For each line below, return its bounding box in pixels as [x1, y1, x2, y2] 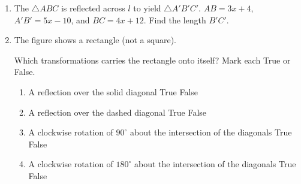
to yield [133, 2, 161, 14]
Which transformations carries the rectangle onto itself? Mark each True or [14, 53, 291, 66]
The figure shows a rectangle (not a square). [14, 34, 177, 46]
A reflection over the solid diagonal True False [28, 85, 198, 98]
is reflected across [61, 2, 125, 14]
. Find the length [143, 13, 206, 26]
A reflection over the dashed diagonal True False [28, 105, 207, 118]
